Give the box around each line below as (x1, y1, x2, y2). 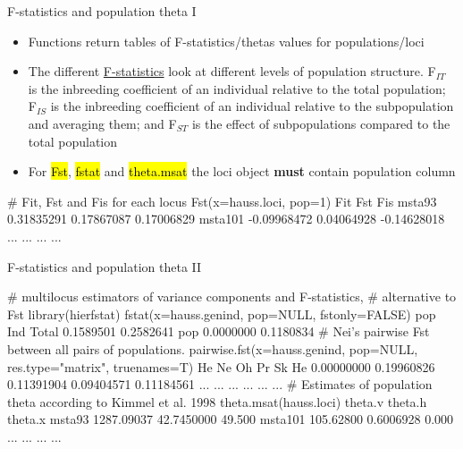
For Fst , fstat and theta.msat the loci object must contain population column (28, 162, 456, 181)
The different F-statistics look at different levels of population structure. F (28, 62, 436, 80)
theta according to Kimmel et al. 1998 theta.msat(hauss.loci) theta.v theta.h (7, 392, 427, 411)
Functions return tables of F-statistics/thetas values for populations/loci (28, 31, 425, 50)
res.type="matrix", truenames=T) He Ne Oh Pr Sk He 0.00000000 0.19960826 (7, 357, 435, 376)
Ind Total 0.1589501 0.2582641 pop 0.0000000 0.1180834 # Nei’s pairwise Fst (7, 322, 430, 341)
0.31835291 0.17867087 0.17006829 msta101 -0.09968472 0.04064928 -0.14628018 (7, 209, 445, 228)
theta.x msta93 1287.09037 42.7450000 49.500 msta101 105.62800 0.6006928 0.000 (7, 410, 454, 428)
